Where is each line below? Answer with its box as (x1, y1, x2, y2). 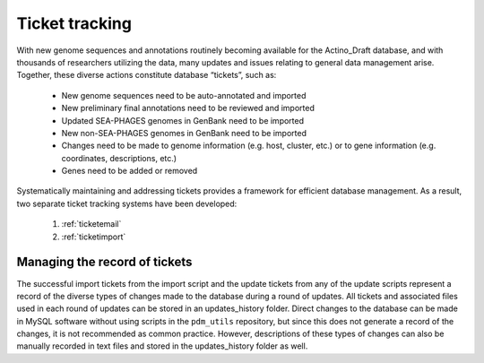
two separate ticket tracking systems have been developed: (16, 198, 238, 209)
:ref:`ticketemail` (61, 219, 122, 229)
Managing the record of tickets (16, 255, 193, 270)
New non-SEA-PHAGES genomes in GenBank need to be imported (61, 127, 307, 138)
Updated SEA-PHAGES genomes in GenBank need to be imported (61, 115, 305, 125)
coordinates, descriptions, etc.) (61, 152, 177, 163)
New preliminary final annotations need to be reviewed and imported (61, 103, 315, 114)
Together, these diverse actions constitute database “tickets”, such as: (16, 70, 277, 81)
